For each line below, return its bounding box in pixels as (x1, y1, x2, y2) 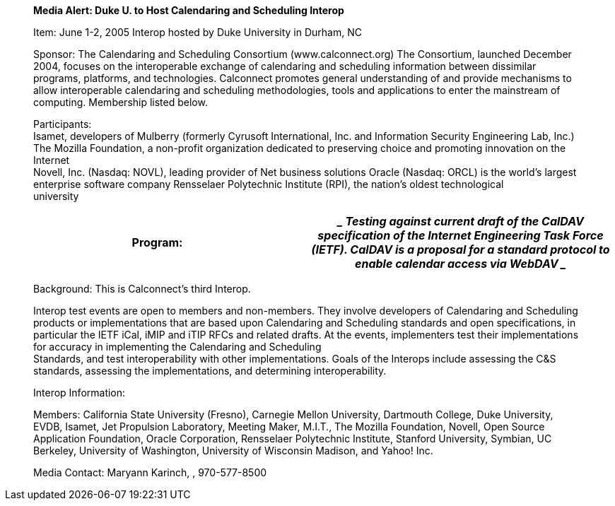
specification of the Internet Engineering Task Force (317, 228, 604, 242)
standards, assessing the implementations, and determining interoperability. (33, 365, 387, 377)
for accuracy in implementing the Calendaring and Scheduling (33, 341, 322, 353)
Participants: (33, 118, 92, 130)
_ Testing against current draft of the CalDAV (337, 214, 584, 228)
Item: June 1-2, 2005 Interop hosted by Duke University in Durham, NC (33, 26, 362, 38)
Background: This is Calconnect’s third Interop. (33, 283, 251, 295)
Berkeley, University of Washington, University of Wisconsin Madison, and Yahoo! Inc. (33, 445, 433, 457)
